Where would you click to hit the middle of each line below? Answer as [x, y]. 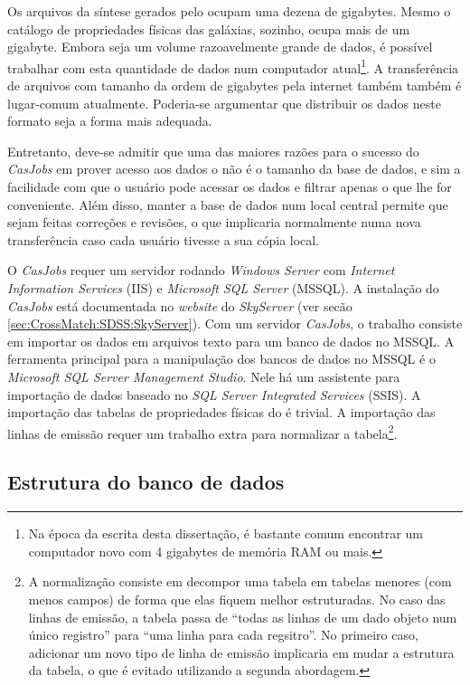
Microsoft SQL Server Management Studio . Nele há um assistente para [204, 376]
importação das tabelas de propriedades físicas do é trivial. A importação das [221, 412]
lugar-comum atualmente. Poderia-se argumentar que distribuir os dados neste [224, 103]
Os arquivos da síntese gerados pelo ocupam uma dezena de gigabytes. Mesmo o [229, 11]
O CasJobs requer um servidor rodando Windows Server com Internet [201, 270]
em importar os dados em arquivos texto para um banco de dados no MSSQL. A [231, 341]
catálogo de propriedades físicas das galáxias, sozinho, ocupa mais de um [209, 29]
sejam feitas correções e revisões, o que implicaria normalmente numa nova [214, 222]
